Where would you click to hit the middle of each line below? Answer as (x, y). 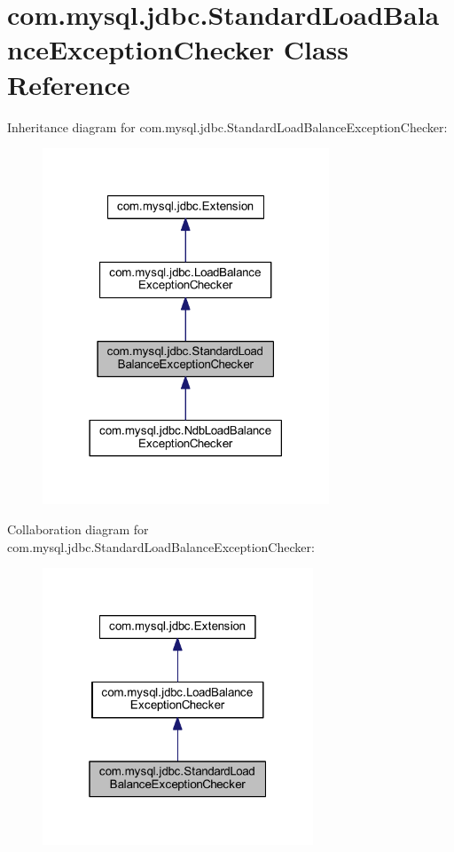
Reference (69, 84)
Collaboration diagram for (78, 529)
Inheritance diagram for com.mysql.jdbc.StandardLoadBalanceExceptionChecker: (227, 126)
